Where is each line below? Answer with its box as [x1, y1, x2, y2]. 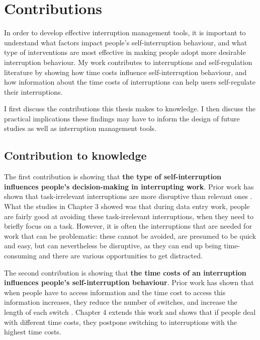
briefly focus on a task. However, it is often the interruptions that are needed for [4, 221, 252, 231]
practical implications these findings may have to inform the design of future [4, 113, 240, 123]
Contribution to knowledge [4, 148, 147, 163]
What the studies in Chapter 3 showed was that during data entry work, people [4, 201, 250, 212]
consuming [4, 250, 37, 261]
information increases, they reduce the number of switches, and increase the [4, 297, 237, 307]
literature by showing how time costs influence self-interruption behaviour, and [4, 66, 247, 77]
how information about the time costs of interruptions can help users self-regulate [4, 77, 255, 87]
